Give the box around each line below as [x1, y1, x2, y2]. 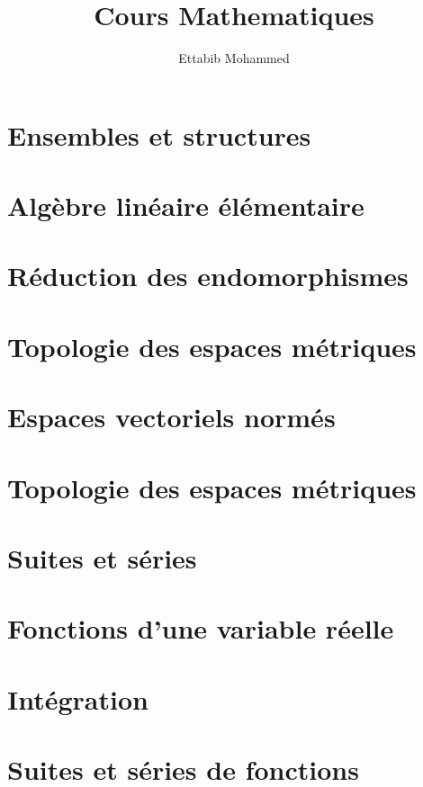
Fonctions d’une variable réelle [7, 610, 394, 647]
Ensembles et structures [7, 116, 311, 153]
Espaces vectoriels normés [7, 398, 336, 435]
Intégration [7, 680, 148, 717]
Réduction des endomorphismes [7, 257, 409, 294]
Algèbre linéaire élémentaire [7, 187, 364, 224]
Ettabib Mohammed [178, 49, 290, 67]
